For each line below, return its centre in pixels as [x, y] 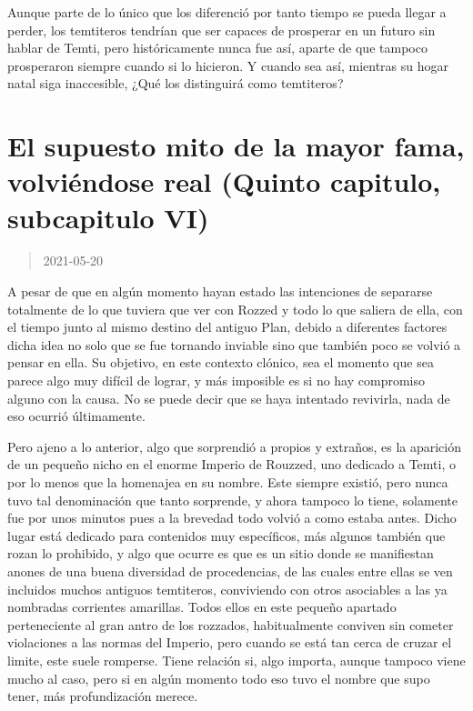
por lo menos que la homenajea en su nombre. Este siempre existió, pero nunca [228, 482]
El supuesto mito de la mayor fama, [236, 146]
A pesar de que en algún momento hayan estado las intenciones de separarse [220, 291]
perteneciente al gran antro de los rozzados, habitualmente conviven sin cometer [231, 624]
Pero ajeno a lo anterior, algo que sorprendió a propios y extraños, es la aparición [234, 446]
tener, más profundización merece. [103, 696]
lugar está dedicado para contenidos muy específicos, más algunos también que [226, 535]
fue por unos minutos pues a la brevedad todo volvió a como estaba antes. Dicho [232, 518]
